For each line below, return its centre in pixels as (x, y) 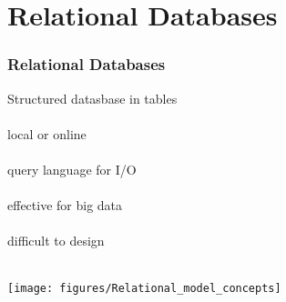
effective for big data (65, 205)
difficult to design (56, 241)
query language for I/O (72, 169)
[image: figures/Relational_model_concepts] (144, 288)
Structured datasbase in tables (92, 98)
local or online (47, 133)
